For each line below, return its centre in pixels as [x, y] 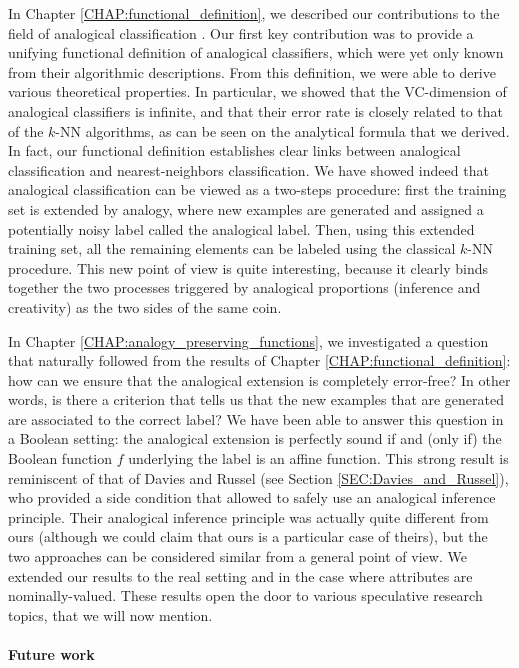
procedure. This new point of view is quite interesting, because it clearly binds [248, 267]
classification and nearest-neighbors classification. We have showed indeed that [248, 169]
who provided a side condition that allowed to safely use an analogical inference [252, 497]
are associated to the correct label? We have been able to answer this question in [256, 418]
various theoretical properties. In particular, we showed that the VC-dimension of [257, 91]
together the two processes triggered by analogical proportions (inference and [244, 287]
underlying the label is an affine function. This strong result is [318, 458]
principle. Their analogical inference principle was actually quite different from [248, 516]
